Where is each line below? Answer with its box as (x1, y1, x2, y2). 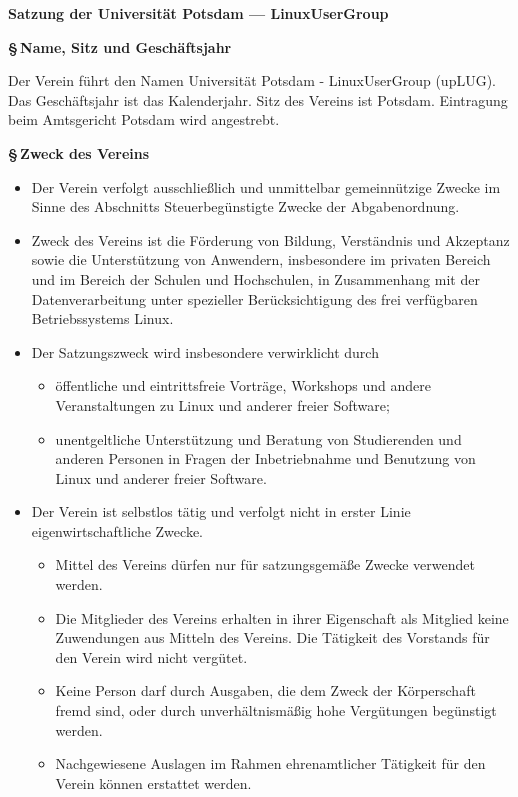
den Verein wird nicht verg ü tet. (55, 646, 248, 667)
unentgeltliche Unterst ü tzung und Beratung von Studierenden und (55, 428, 462, 449)
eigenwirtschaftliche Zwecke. (31, 520, 203, 541)
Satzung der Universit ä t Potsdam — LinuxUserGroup (8, 3, 389, 23)
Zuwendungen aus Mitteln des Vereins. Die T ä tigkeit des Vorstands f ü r (55, 627, 490, 648)
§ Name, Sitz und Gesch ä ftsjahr (8, 36, 232, 57)
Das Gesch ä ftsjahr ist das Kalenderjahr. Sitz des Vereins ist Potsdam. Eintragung (8, 89, 508, 110)
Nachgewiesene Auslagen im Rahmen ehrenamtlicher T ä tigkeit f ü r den (55, 753, 486, 774)
